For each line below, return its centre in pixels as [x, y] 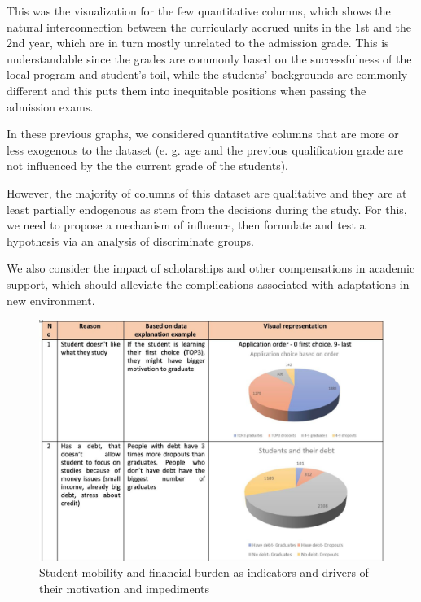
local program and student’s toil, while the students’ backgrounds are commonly [207, 74]
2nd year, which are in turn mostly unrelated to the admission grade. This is [198, 43]
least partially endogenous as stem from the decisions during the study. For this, [207, 209]
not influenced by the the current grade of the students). [148, 166]
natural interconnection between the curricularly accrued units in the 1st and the [209, 26]
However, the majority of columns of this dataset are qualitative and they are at [207, 192]
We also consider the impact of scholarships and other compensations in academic [211, 268]
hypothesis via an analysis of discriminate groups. [130, 240]
